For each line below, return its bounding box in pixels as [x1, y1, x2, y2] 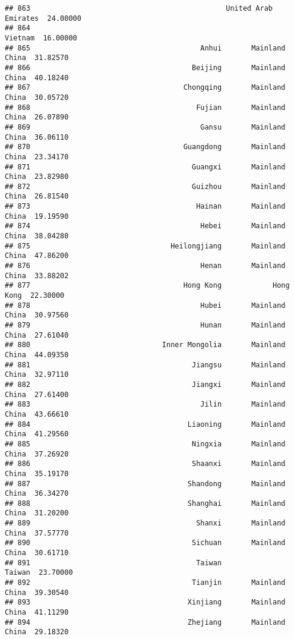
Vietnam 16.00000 [5, 33, 77, 42]
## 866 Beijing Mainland [5, 63, 286, 72]
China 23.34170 [5, 152, 69, 161]
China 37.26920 [5, 449, 69, 458]
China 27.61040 [5, 330, 69, 339]
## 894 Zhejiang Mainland [5, 618, 286, 627]
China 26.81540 [5, 192, 69, 201]
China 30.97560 [5, 311, 69, 320]
